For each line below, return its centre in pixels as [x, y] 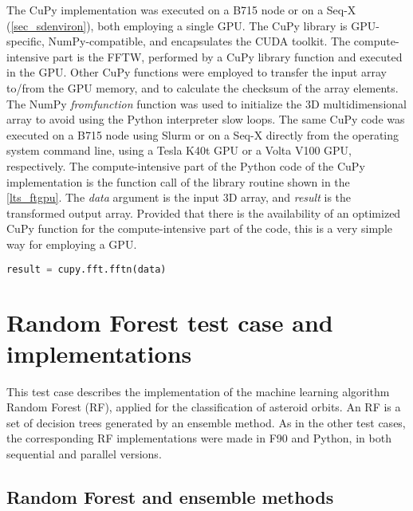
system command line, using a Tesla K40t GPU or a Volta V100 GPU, [179, 150]
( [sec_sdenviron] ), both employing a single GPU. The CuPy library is [177, 25]
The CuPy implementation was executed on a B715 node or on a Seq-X [181, 10]
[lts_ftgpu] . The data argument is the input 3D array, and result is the [179, 197]
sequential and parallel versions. [84, 454]
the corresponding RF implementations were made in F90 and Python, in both [199, 438]
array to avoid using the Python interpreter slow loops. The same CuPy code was [206, 119]
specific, [26, 41]
